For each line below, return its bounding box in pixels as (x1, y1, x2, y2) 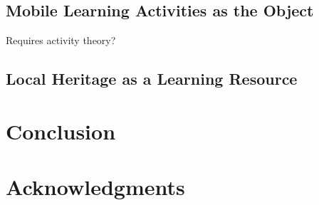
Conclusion (6, 116, 116, 145)
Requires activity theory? (6, 33, 116, 48)
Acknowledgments (6, 172, 185, 201)
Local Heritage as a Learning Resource (6, 68, 298, 90)
